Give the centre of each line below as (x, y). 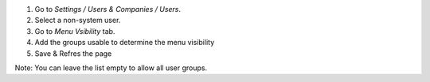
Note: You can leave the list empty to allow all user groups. (111, 68)
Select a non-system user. (78, 20)
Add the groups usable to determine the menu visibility (125, 43)
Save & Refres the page (73, 53)
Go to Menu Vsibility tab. (75, 31)
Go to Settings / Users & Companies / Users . (108, 9)
